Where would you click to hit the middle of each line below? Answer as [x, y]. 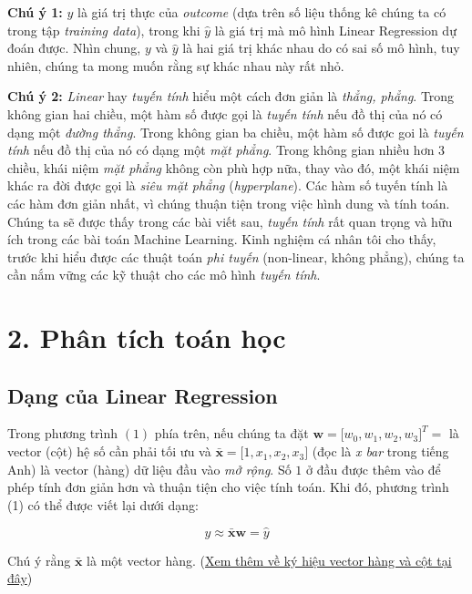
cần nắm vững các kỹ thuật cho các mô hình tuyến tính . [164, 275]
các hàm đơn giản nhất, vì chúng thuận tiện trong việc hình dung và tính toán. [229, 203]
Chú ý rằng [39, 560]
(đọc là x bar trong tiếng [380, 451]
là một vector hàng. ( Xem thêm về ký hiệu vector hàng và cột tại [269, 560]
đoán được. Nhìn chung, [74, 48]
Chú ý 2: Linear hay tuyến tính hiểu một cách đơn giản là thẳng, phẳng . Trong [231, 96]
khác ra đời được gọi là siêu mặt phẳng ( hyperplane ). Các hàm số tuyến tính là [228, 185]
